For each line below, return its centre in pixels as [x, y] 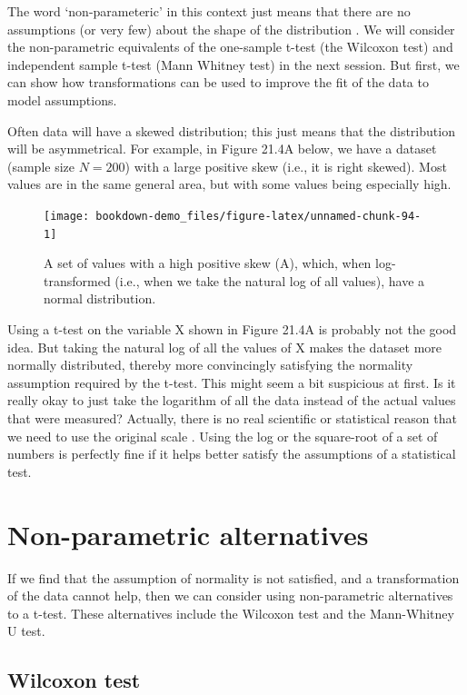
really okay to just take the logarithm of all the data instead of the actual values [232, 400]
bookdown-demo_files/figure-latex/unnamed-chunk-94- [258, 216]
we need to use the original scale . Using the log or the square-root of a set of [223, 436]
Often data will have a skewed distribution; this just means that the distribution [231, 130]
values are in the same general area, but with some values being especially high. [229, 184]
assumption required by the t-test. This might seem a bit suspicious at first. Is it [232, 382]
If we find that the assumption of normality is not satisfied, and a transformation [233, 577]
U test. [26, 631]
